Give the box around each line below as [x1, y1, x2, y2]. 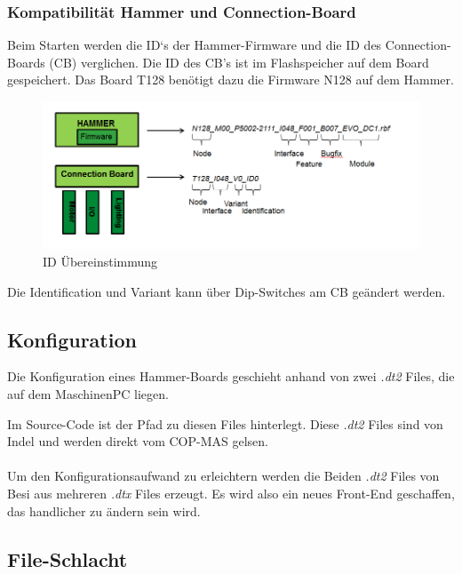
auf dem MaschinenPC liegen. [7, 385, 169, 403]
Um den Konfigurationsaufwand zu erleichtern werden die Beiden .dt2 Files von [7, 466, 440, 485]
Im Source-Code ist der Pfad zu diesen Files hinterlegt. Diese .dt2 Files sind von [7, 414, 443, 433]
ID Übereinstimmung [43, 252, 158, 271]
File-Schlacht [7, 545, 128, 572]
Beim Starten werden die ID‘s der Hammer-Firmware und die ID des [7, 36, 382, 54]
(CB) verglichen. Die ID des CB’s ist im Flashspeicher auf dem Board [49, 52, 429, 71]
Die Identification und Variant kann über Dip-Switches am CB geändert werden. [7, 282, 446, 300]
